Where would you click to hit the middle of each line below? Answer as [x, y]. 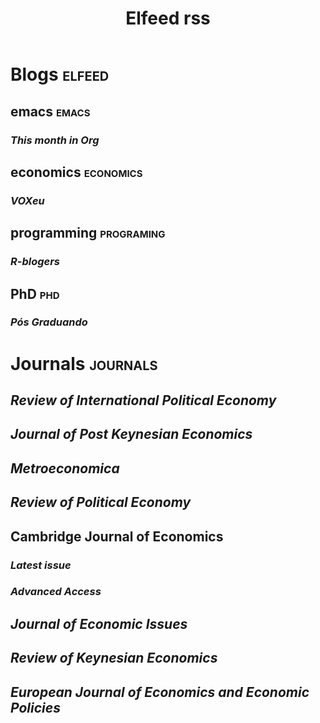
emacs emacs [50, 111]
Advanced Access [56, 592]
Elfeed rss [168, 18]
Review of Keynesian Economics [114, 658]
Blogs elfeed [60, 74]
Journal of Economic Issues [99, 623]
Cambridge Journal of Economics [117, 536]
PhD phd [35, 293]
